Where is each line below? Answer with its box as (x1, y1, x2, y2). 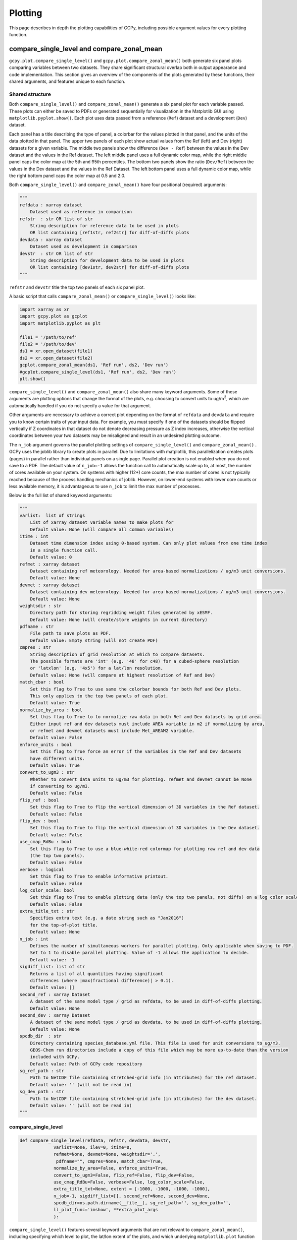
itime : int (19, 534, 49, 539)
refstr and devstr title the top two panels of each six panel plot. (9, 284, 145, 290)
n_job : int (19, 936, 49, 942)
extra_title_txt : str (19, 908, 75, 914)
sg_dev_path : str (19, 1089, 64, 1095)
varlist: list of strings (19, 512, 85, 518)
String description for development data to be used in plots (30, 257, 184, 263)
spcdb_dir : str (19, 1033, 62, 1039)
